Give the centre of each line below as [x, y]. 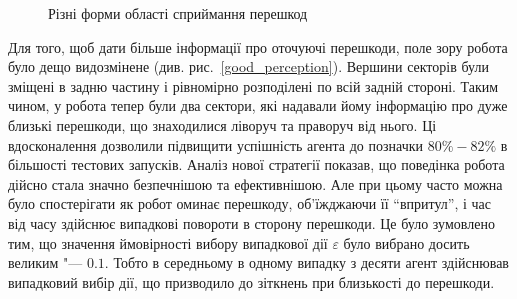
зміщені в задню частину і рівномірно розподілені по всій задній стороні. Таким [253, 85]
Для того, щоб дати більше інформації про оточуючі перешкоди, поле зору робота [258, 46]
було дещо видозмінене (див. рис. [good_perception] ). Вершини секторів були [248, 66]
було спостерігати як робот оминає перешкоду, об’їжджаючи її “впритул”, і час [249, 203]
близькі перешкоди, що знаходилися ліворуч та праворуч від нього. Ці [222, 124]
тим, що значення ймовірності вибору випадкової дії [168, 242]
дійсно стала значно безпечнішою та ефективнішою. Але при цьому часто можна [255, 183]
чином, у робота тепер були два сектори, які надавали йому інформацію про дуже [258, 105]
